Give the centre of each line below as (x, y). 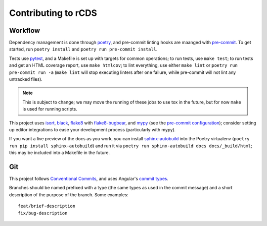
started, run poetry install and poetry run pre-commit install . (83, 49)
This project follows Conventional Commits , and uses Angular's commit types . (89, 179)
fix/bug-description (43, 213)
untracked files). (26, 79)
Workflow (25, 30)
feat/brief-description (47, 206)
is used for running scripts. (50, 109)
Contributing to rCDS (53, 13)
